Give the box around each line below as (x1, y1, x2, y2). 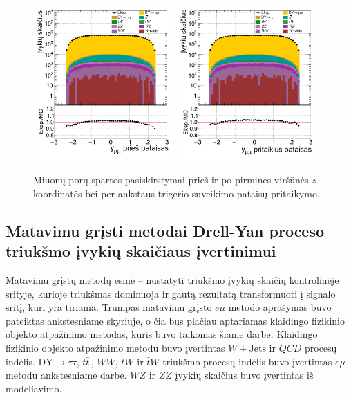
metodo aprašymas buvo (228, 300, 332, 314)
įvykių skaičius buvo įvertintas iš (175, 368, 314, 382)
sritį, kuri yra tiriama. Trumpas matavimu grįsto (6, 300, 212, 314)
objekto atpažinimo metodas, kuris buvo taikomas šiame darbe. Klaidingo (6, 327, 318, 341)
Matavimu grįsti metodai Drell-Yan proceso (6, 219, 325, 241)
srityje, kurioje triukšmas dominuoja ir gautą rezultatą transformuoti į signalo (6, 286, 336, 300)
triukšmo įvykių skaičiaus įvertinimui (6, 240, 276, 262)
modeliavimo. (6, 381, 62, 395)
